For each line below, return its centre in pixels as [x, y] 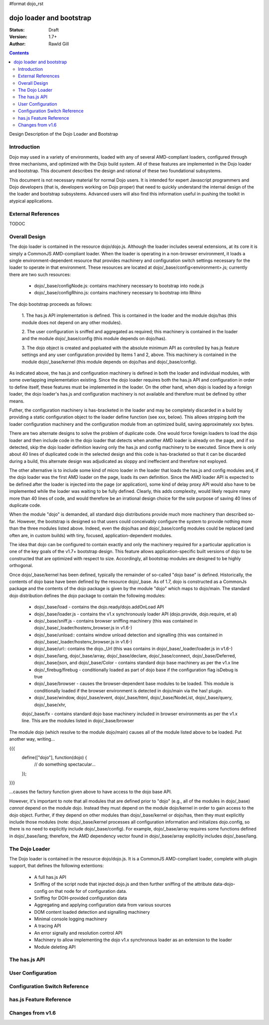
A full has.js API [50, 877]
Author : [17, 44]
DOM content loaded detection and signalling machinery [92, 912]
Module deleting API [55, 947]
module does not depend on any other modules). [72, 322]
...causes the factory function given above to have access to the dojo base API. [90, 792]
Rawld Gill [59, 44]
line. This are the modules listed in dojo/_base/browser [78, 721]
